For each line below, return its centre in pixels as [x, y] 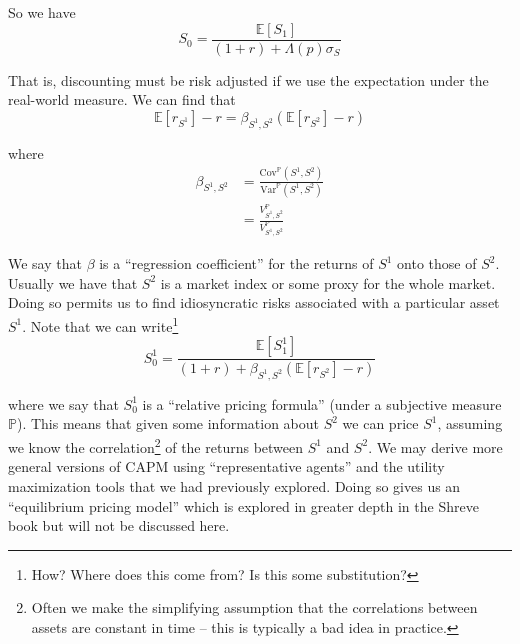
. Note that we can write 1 [100, 324]
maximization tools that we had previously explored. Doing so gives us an [234, 485]
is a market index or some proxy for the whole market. [328, 282]
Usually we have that [73, 282]
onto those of [437, 263]
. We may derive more [435, 446]
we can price [380, 423]
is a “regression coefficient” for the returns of [236, 263]
